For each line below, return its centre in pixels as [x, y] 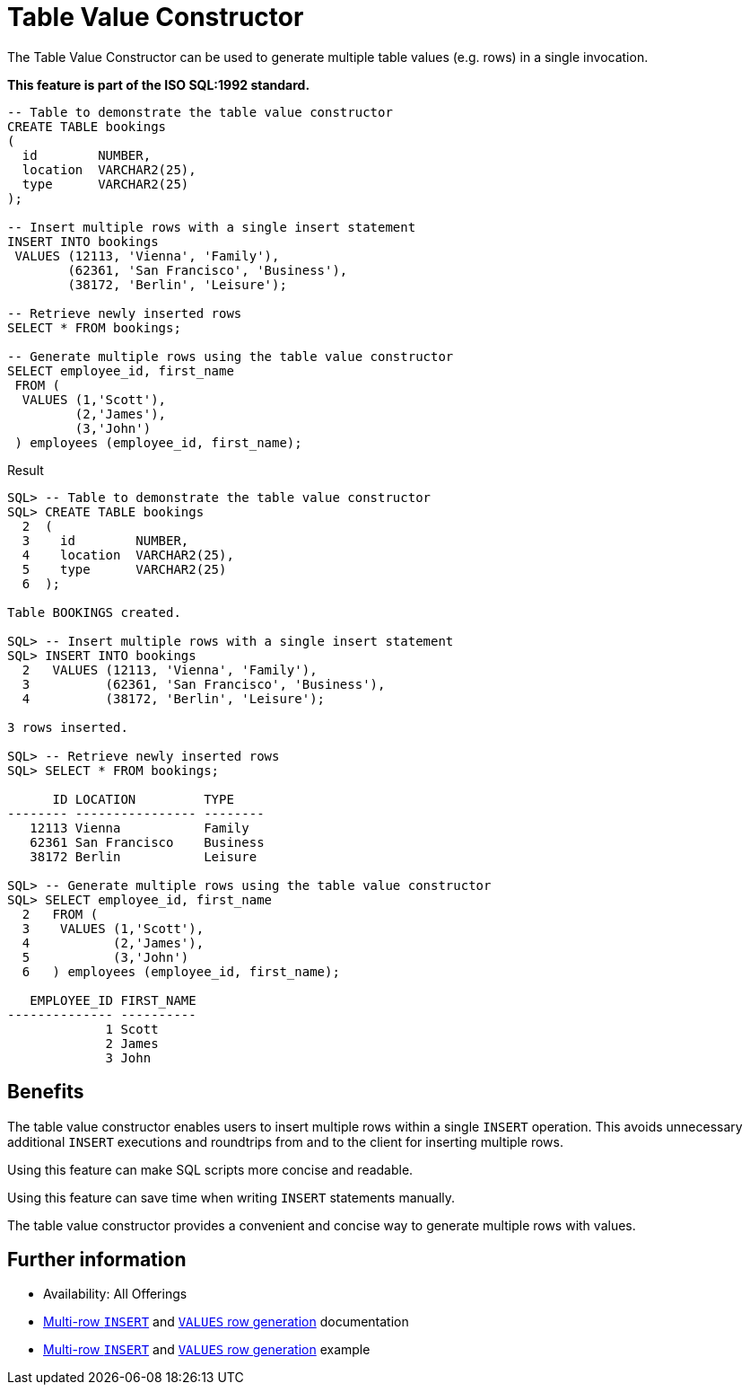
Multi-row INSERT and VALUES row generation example [207, 1350]
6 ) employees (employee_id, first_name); [181, 971]
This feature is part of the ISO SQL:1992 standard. [159, 84]
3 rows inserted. [68, 727]
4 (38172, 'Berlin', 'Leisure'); [174, 698]
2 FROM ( [60, 914]
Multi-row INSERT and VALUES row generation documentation [226, 1322]
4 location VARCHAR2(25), [128, 555]
